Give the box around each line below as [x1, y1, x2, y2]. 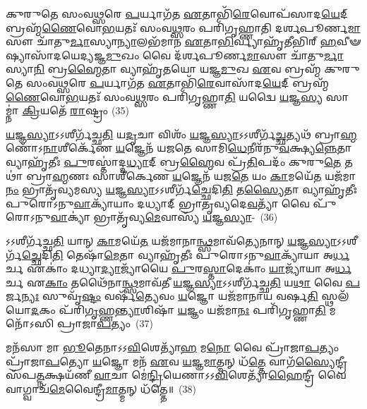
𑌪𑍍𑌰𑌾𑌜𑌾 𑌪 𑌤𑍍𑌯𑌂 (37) [56, 316, 153, 331]
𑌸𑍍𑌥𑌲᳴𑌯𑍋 [321, 288, 349, 303]
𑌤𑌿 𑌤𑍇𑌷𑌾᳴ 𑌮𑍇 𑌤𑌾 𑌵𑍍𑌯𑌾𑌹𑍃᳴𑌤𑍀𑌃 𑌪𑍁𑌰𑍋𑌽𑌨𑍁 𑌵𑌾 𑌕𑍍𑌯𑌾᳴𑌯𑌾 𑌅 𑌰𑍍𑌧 [52, 247, 350, 262]
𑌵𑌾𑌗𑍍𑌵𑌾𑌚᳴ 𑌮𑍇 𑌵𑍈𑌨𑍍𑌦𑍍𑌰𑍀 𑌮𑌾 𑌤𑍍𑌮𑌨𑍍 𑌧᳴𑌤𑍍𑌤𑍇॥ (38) [6, 381, 196, 396]
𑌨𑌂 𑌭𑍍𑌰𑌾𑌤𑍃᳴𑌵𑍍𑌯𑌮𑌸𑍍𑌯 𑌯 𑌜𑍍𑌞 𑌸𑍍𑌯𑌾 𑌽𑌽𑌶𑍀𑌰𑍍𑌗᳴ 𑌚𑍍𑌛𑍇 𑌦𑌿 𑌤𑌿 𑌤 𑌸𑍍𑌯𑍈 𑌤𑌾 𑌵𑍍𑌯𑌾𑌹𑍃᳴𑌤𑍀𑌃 [6, 182, 358, 197]
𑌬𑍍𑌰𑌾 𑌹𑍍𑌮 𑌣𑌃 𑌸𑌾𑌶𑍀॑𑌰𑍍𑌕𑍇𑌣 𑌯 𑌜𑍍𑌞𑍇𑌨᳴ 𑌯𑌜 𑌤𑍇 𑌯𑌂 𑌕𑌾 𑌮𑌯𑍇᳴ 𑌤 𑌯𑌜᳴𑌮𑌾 [26, 168, 356, 183]
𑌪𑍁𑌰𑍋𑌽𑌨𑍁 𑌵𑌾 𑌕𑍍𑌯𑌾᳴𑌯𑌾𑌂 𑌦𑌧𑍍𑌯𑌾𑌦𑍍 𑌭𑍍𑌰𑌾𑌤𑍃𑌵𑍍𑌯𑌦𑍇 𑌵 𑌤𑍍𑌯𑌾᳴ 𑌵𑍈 [6, 195, 310, 210]
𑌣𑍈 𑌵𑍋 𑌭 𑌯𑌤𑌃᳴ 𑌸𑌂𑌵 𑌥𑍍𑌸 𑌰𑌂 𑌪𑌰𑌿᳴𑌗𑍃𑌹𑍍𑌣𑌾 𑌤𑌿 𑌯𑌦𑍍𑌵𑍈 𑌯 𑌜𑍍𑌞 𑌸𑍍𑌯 [6, 89, 323, 104]
